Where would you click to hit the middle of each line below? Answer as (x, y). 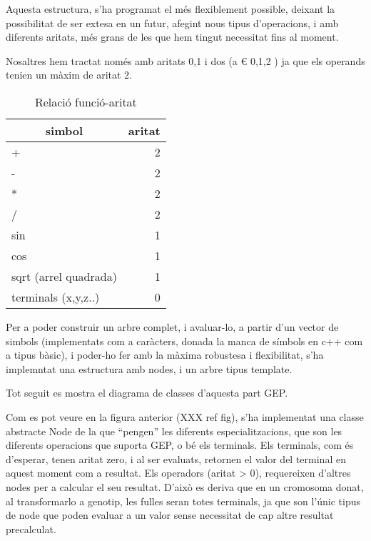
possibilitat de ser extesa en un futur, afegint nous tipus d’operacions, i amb (172, 23)
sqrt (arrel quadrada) (64, 276)
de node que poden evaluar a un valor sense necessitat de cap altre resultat (170, 515)
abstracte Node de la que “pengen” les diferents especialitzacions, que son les (174, 431)
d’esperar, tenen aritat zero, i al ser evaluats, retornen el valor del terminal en (176, 458)
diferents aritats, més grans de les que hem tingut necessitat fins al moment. (172, 37)
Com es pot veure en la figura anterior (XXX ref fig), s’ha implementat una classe (185, 416)
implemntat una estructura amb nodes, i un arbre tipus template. (149, 368)
